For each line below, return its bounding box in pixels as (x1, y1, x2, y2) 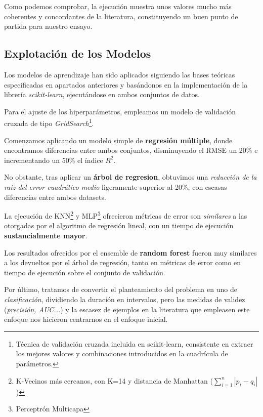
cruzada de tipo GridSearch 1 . (4, 116, 94, 129)
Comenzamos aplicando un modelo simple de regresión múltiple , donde (4, 135, 233, 145)
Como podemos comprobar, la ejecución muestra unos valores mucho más (4, 1, 232, 11)
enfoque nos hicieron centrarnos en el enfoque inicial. (4, 314, 168, 324)
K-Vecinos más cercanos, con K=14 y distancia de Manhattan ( (16, 375, 213, 386)
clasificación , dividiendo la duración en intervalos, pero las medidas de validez (4, 294, 245, 304)
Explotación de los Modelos (4, 46, 151, 61)
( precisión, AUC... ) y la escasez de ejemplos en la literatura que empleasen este (4, 304, 250, 314)
